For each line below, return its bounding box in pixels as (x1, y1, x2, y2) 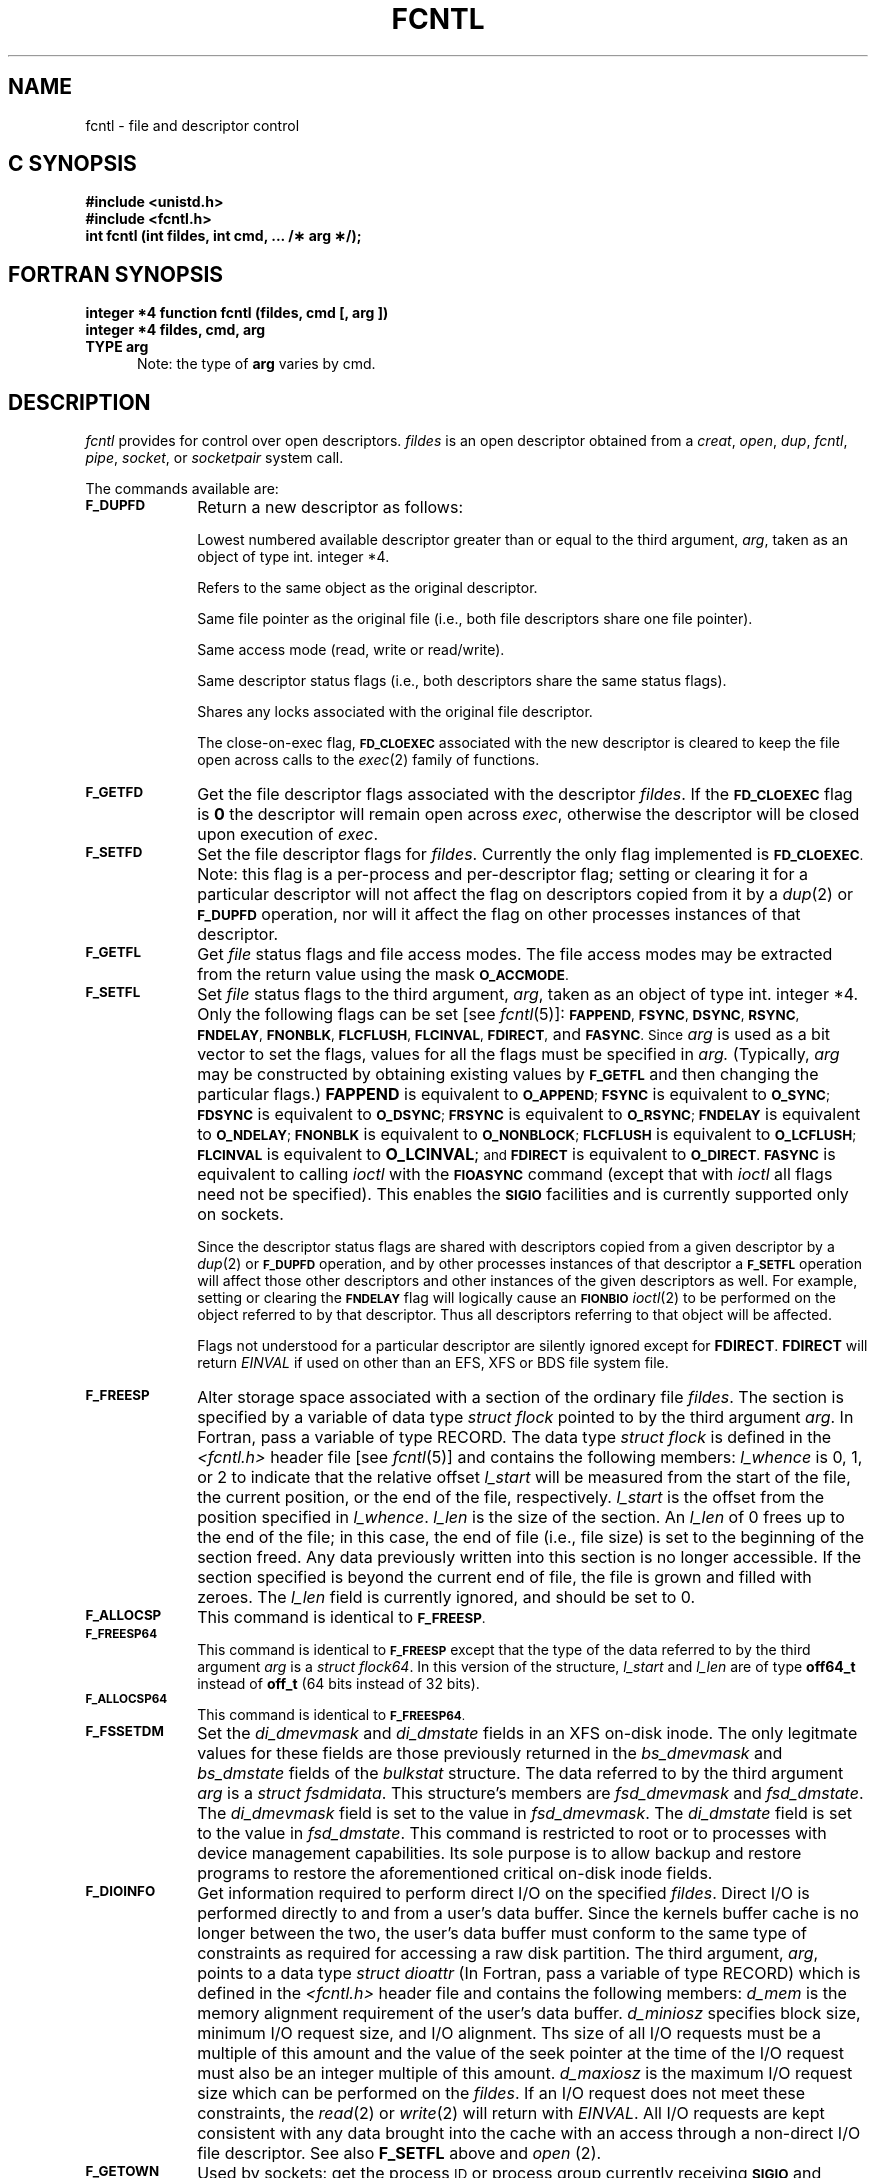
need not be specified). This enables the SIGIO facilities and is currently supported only (197, 1184, 849, 1205)
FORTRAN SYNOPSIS (8, 261, 224, 287)
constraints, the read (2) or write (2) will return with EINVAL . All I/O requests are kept (197, 2103, 825, 2124)
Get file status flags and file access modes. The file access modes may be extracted (197, 944, 833, 965)
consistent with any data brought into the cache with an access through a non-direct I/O (197, 2123, 861, 2144)
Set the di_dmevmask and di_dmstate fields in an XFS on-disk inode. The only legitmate (197, 1723, 858, 1744)
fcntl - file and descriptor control (85, 116, 300, 134)
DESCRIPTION (8, 389, 151, 415)
